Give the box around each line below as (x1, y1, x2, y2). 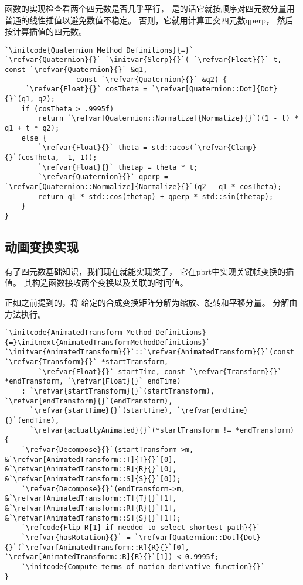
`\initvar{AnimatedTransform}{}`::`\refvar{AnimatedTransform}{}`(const (5, 348, 294, 357)
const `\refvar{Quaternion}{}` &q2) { (76, 75, 227, 84)
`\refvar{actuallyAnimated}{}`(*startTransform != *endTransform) (29, 426, 294, 435)
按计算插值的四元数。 (5, 25, 87, 37)
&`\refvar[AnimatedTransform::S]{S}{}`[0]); (5, 475, 181, 484)
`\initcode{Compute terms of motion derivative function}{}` (21, 562, 265, 571)
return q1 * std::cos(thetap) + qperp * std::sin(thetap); (38, 192, 274, 201)
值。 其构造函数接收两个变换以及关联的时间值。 (5, 276, 188, 289)
